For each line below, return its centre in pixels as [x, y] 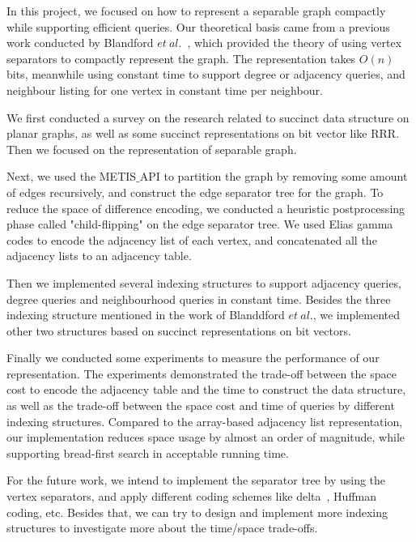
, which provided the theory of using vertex [295, 43]
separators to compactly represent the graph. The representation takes [181, 58]
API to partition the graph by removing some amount [274, 176]
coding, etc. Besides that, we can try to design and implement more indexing [197, 512]
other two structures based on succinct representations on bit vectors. [179, 330]
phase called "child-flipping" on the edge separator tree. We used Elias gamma [200, 224]
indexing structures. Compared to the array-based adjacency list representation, [205, 421]
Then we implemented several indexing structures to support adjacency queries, [204, 282]
